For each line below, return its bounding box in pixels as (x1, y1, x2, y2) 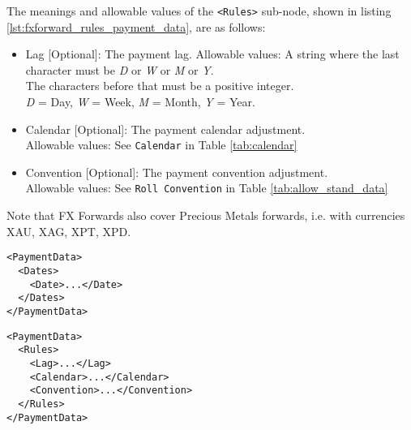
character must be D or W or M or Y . (25, 61, 214, 78)
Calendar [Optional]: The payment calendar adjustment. (25, 120, 306, 137)
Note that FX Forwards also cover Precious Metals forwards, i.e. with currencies (6, 207, 405, 224)
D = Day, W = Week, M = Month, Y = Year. (25, 93, 255, 110)
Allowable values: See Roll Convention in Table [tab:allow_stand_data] (25, 179, 388, 196)
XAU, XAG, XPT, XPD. (6, 222, 131, 239)
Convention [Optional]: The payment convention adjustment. (25, 163, 328, 180)
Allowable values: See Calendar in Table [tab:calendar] (25, 136, 298, 153)
